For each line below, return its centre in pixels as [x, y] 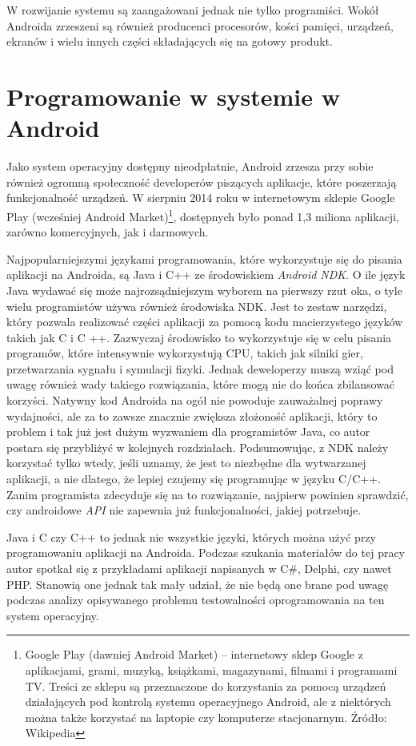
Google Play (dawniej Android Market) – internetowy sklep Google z [194, 654]
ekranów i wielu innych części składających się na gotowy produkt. [170, 41]
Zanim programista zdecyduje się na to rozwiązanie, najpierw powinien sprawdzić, [208, 494]
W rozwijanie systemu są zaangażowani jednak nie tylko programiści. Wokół [193, 10]
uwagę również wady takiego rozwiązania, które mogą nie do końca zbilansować [201, 384]
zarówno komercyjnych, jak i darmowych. [108, 232]
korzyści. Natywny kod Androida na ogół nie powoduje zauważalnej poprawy [195, 400]
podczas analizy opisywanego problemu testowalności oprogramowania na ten [196, 600]
